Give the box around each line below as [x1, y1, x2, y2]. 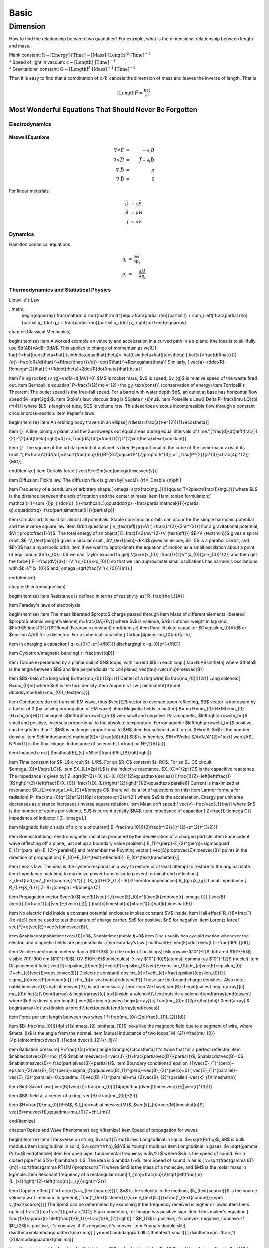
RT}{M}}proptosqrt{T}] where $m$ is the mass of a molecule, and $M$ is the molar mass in [58, 1164, 246, 1170]
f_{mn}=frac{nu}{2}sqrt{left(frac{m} [128, 1171, 203, 1177]
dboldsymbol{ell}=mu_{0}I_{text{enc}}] [9, 689, 90, 696]
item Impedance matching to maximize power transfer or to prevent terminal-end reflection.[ [9, 870, 199, 876]
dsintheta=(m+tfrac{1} [190, 1229, 236, 1235]
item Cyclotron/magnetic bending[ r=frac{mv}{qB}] [9, 650, 115, 656]
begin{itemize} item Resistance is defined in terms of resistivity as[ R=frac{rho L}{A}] [9, 593, 184, 599]
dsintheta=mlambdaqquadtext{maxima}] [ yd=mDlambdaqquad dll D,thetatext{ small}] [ [9, 1229, 189, 1235]
